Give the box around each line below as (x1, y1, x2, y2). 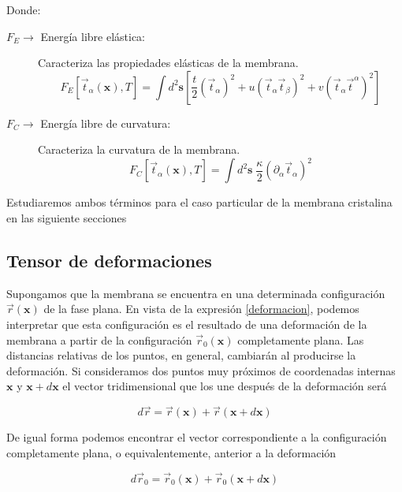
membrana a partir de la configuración (6, 331, 192, 348)
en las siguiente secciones (6, 210, 127, 226)
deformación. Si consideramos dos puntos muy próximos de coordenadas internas (6, 362, 396, 378)
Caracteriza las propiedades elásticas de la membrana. (38, 54, 299, 71)
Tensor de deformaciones (6, 248, 212, 273)
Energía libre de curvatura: (40, 114, 171, 131)
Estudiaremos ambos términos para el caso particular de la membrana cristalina (6, 194, 393, 211)
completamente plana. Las (237, 331, 364, 348)
